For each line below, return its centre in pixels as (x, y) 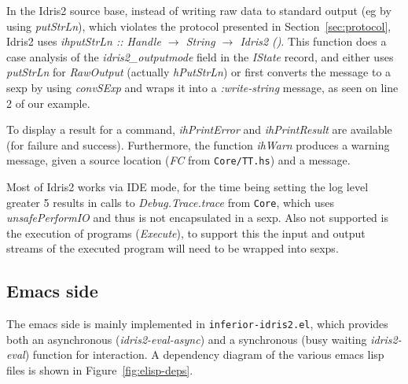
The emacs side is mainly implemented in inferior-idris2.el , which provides (197, 324)
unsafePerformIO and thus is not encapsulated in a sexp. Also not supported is (197, 218)
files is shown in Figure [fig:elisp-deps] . (100, 370)
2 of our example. (48, 103)
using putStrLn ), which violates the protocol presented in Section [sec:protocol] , (199, 26)
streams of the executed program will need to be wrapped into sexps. (173, 248)
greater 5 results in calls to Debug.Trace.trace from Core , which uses (171, 202)
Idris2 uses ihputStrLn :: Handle (84, 41)
